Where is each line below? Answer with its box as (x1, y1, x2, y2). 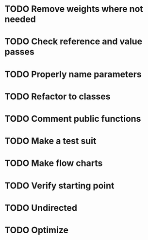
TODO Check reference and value (4, 36, 143, 47)
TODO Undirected (4, 202, 78, 213)
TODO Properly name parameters (4, 69, 142, 80)
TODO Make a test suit (4, 135, 97, 147)
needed (4, 14, 36, 25)
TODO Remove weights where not (4, 3, 144, 15)
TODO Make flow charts (4, 158, 103, 169)
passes (4, 46, 34, 57)
